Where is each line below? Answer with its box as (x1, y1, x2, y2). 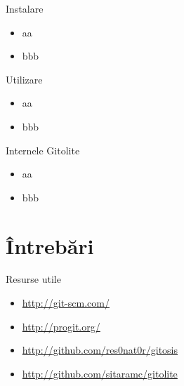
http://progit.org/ (22, 319, 100, 333)
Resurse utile (6, 272, 61, 286)
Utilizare (6, 72, 43, 86)
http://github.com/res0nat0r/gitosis (22, 342, 178, 357)
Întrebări (6, 231, 94, 260)
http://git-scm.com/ (22, 295, 110, 310)
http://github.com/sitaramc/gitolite (22, 366, 178, 380)
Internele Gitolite (6, 142, 80, 157)
